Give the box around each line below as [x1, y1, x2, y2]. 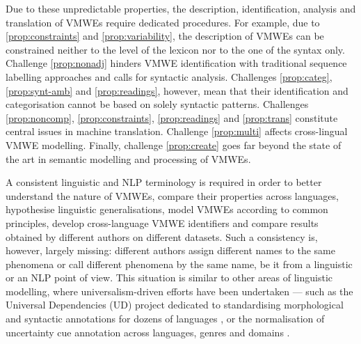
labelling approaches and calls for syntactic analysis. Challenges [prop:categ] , [6, 69, 332, 84]
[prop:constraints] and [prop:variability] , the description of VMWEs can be [6, 29, 324, 43]
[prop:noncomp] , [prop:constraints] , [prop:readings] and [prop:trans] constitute [6, 110, 338, 125]
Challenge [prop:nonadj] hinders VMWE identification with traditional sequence [6, 56, 347, 70]
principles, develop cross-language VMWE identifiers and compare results [6, 215, 319, 230]
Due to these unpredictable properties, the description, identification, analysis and [6, 1, 356, 15]
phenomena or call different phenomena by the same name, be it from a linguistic [6, 256, 353, 271]
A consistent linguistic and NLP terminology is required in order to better [6, 175, 322, 189]
